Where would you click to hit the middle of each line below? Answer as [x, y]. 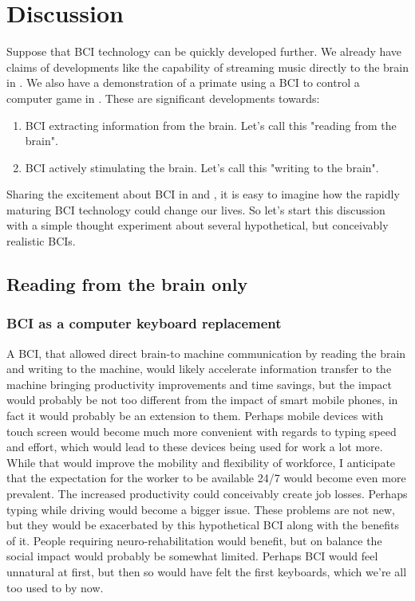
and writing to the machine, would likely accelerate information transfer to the [199, 369]
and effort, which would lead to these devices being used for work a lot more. [195, 447]
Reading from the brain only [127, 284]
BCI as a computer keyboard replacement [144, 323]
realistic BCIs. [41, 241]
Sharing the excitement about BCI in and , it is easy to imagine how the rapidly [203, 194]
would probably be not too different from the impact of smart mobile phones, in [202, 400]
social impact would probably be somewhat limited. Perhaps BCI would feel [192, 556]
